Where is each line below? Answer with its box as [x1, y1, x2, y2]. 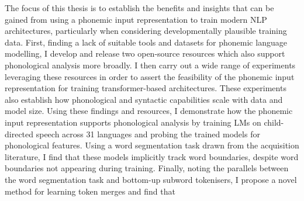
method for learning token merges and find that [5, 185, 175, 197]
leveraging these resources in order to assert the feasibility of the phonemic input [5, 70, 295, 82]
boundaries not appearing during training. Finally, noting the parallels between [5, 162, 289, 174]
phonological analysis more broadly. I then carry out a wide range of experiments [5, 58, 296, 71]
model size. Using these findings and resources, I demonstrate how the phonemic [5, 105, 293, 117]
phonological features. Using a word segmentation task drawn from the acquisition [5, 139, 299, 151]
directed [5, 127, 34, 140]
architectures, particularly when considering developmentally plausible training [5, 25, 287, 37]
